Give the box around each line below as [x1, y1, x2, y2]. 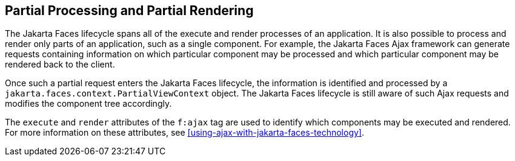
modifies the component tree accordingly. [5, 98, 172, 109]
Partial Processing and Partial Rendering [5, 3, 254, 18]
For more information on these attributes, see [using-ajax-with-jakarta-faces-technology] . [5, 127, 365, 138]
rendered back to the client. [5, 59, 115, 70]
